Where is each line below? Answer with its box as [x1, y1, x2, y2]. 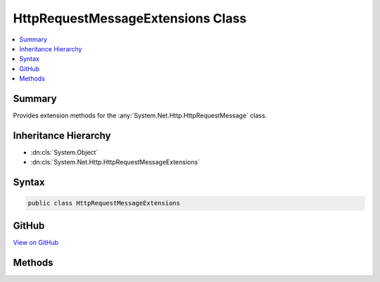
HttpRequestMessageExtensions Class [13, 11, 247, 26]
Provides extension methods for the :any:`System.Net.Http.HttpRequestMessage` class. [13, 111, 267, 120]
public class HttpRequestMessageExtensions [27, 199, 181, 207]
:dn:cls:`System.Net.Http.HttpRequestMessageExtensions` [30, 158, 201, 167]
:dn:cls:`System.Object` [30, 148, 99, 156]
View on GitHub [13, 238, 59, 246]
